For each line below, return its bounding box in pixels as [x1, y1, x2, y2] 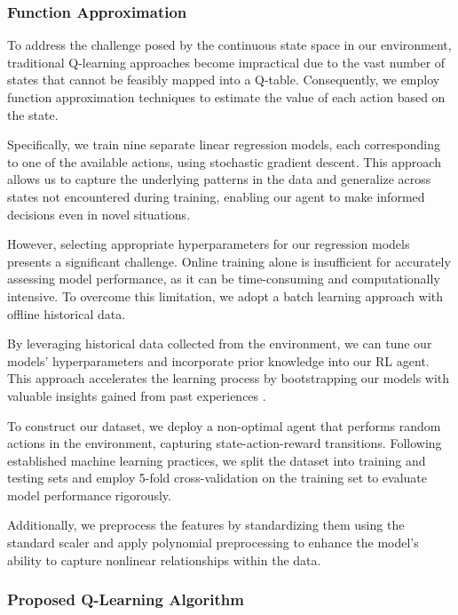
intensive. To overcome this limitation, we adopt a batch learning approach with [7, 286, 444, 305]
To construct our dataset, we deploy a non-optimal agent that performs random [7, 416, 441, 435]
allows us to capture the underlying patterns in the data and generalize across [7, 170, 431, 188]
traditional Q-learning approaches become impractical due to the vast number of [7, 52, 446, 71]
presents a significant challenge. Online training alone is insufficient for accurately [7, 252, 451, 270]
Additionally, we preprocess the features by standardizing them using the [7, 515, 405, 534]
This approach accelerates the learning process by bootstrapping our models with [7, 369, 450, 387]
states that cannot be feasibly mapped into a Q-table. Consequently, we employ [7, 70, 440, 89]
